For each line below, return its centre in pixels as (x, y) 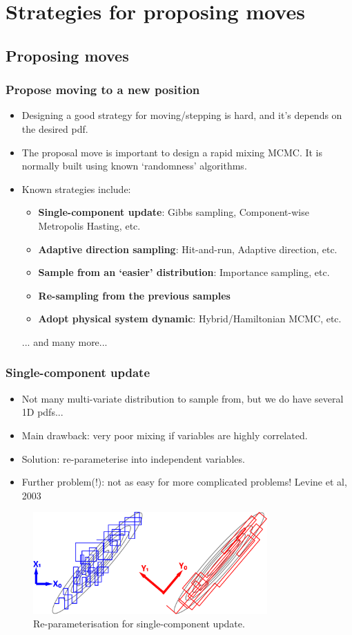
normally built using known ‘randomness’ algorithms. (134, 166)
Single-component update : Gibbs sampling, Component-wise (174, 212)
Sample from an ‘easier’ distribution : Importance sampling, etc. (184, 272)
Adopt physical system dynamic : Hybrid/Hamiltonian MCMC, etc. (190, 319)
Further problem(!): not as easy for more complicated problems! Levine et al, (184, 482)
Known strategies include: (76, 188)
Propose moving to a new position (103, 90)
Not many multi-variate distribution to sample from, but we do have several (183, 398)
